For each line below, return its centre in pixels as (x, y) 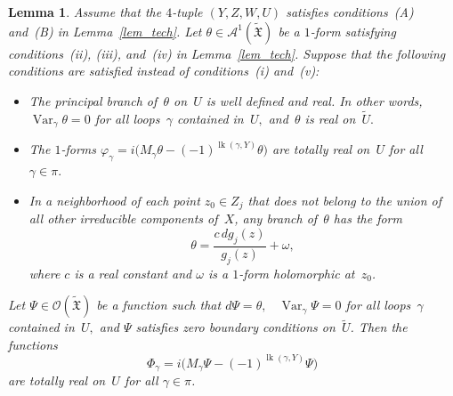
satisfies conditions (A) (350, 12)
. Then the (379, 327)
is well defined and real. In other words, (314, 100)
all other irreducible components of (123, 218)
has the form (368, 218)
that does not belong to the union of (345, 200)
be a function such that (159, 305)
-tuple (187, 12)
